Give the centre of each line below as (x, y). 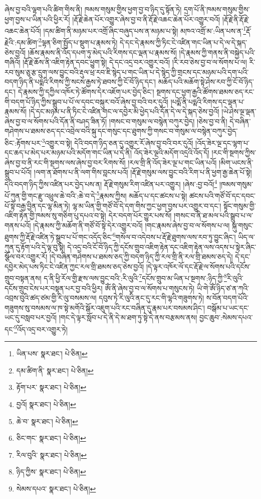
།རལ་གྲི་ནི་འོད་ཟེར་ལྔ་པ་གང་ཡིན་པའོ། (172, 162)
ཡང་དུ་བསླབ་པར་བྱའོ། (31, 317)
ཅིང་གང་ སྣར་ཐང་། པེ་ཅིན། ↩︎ (51, 438)
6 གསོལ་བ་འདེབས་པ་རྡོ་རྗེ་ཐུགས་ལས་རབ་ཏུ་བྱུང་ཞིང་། (174, 236)
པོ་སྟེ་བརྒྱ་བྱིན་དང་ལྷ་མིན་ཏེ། (37, 205)
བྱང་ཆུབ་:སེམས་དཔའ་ (226, 317)
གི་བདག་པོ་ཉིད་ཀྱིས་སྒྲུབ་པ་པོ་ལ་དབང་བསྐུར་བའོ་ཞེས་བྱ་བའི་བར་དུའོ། (86, 101)
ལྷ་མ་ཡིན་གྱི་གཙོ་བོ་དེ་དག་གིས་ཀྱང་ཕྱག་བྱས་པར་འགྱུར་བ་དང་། (147, 205)
